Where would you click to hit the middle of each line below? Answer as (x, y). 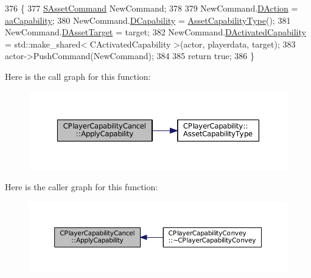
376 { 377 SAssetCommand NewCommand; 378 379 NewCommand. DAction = (152, 8)
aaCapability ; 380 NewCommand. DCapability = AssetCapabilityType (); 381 (148, 20)
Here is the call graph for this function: (78, 76)
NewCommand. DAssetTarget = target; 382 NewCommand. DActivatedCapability (155, 32)
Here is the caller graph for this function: (82, 187)
